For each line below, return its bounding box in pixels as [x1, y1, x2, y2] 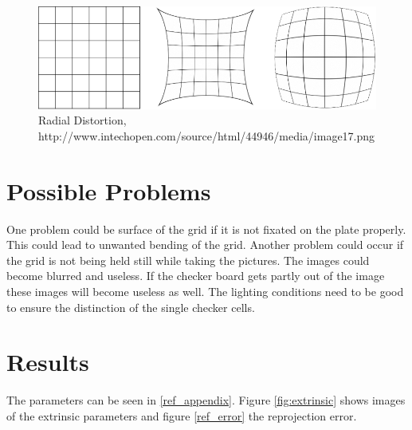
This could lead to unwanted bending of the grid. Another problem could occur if [6, 236, 404, 253]
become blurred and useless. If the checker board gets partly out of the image [6, 267, 385, 284]
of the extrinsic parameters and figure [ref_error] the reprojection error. [6, 407, 357, 424]
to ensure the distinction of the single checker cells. [6, 298, 255, 315]
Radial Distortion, [38, 112, 127, 128]
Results [6, 345, 89, 378]
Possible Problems [6, 174, 211, 207]
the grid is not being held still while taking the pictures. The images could [6, 251, 370, 268]
